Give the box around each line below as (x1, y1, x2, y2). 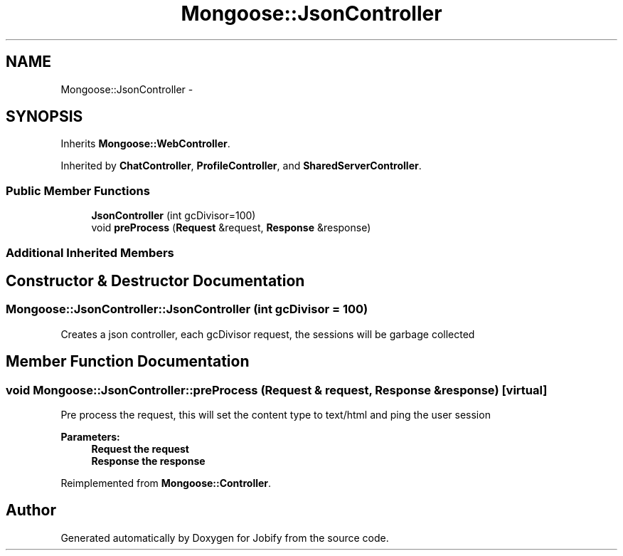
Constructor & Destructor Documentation (6, 271, 305, 290)
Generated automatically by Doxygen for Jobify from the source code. (60, 531, 389, 544)
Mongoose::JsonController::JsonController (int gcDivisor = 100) (6, 302, 368, 317)
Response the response (91, 455, 206, 467)
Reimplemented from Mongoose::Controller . (60, 477, 272, 489)
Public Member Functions (6, 183, 150, 198)
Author (6, 501, 56, 520)
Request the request (91, 443, 189, 455)
